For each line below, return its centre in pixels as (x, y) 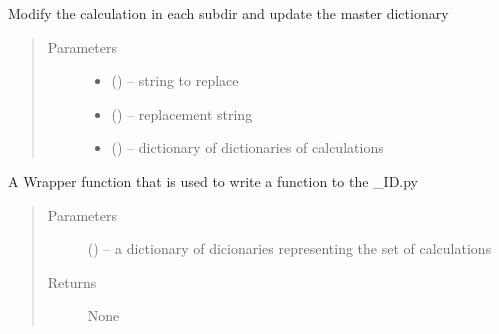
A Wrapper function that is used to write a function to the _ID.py (213, 180)
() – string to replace (175, 80)
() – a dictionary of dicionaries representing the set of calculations (289, 248)
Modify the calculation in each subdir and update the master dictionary (228, 13)
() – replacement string (182, 113)
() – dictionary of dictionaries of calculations (247, 147)
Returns (72, 281)
